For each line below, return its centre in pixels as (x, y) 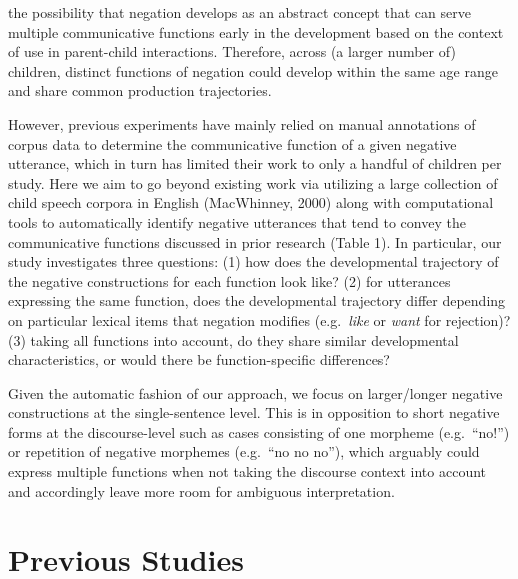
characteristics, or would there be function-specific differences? (199, 359)
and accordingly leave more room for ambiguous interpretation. (201, 490)
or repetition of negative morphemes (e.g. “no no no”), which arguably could (244, 451)
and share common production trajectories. (140, 90)
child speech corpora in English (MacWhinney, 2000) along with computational (251, 202)
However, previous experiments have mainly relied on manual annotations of (242, 123)
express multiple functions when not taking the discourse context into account (247, 471)
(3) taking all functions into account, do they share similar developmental (233, 339)
